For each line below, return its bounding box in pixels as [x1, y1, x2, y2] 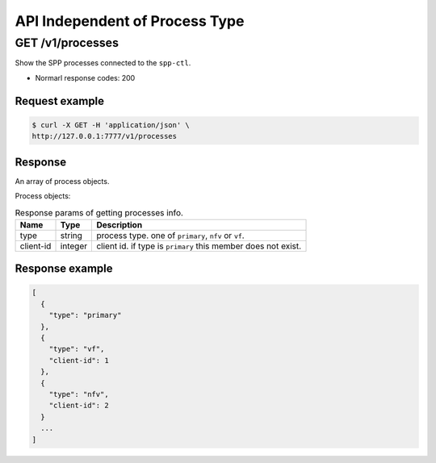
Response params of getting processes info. [15, 206, 183, 218]
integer [60, 240, 88, 252]
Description [96, 219, 143, 230]
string [60, 230, 82, 241]
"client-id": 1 [48, 356, 109, 365]
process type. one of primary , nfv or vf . [96, 230, 245, 241]
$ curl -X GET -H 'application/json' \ [31, 120, 190, 129]
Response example [15, 262, 113, 276]
